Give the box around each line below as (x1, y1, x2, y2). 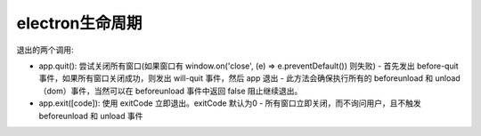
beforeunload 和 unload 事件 (38, 110, 143, 121)
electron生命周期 (16, 13, 143, 33)
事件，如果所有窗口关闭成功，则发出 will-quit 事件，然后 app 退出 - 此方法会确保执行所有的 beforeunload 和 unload (38, 73, 461, 84)
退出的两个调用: (16, 44, 75, 55)
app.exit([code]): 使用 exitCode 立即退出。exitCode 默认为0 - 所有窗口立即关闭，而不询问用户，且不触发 (38, 98, 422, 108)
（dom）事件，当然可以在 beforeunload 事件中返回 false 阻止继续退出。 (38, 85, 303, 96)
